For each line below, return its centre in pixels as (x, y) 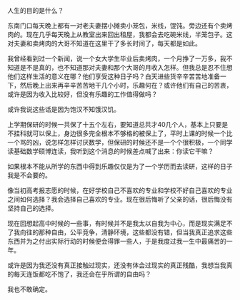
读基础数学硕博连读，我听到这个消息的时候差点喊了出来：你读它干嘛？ (111, 151)
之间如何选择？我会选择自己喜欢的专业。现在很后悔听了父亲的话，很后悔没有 (120, 199)
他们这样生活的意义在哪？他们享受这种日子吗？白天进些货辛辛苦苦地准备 (114, 76)
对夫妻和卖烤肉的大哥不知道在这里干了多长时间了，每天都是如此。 (104, 43)
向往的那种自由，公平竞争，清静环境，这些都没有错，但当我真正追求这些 (126, 232)
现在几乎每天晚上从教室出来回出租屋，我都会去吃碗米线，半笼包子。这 (129, 35)
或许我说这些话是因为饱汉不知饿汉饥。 (64, 109)
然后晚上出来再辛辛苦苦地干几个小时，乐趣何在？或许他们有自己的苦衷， (126, 85)
